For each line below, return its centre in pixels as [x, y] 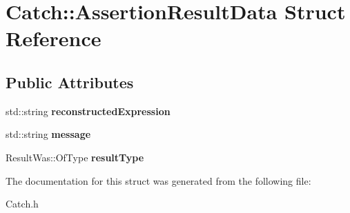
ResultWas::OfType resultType [75, 157]
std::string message [48, 134]
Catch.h [22, 204]
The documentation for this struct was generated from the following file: [158, 180]
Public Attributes [70, 82]
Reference [54, 38]
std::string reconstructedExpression [88, 111]
